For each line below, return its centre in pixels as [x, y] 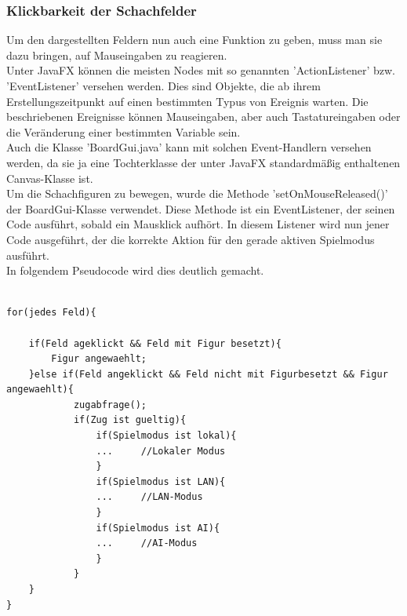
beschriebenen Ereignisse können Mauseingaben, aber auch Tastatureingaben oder [203, 117]
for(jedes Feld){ [51, 313]
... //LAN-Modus [149, 497]
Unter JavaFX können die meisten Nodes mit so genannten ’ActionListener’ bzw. [201, 70]
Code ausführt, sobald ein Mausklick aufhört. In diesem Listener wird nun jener [198, 224]
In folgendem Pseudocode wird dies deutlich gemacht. [135, 270]
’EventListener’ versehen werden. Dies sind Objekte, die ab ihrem [164, 86]
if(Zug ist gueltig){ [130, 420]
